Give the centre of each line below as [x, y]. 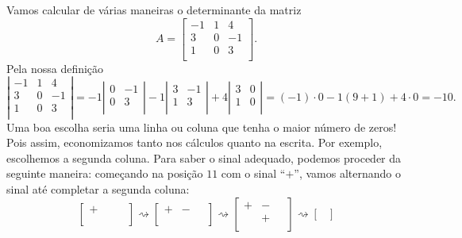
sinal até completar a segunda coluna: [98, 188]
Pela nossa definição [55, 68]
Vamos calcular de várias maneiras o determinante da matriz [154, 10]
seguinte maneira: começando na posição [105, 173]
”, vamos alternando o [347, 173]
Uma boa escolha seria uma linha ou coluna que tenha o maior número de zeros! [202, 127]
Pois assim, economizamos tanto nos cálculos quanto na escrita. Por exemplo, [194, 142]
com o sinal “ [253, 173]
